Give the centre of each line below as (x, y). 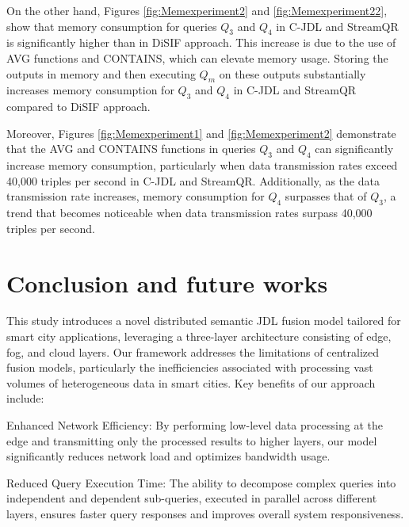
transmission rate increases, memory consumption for (136, 196)
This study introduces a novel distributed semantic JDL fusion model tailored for (204, 321)
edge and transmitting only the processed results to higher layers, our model (192, 440)
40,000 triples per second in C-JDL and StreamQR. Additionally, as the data (193, 180)
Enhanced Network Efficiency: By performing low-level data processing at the (195, 425)
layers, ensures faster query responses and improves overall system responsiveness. (205, 513)
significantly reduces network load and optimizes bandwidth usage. (168, 456)
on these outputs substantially (292, 73)
